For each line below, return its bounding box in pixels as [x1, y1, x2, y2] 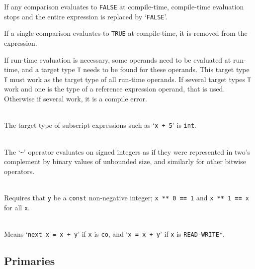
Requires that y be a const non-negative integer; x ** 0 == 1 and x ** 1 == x [4, 192, 249, 202]
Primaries [4, 253, 55, 268]
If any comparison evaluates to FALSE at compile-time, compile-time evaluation [4, 1, 244, 11]
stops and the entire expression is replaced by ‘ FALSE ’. [4, 11, 168, 21]
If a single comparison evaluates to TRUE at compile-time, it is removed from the [4, 28, 248, 38]
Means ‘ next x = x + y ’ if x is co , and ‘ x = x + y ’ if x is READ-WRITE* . [4, 228, 225, 239]
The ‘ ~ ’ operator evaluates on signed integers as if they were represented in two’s [4, 146, 251, 157]
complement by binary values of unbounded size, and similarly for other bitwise [4, 156, 246, 167]
